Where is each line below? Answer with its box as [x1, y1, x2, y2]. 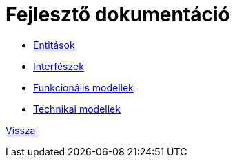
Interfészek [33, 60, 84, 72]
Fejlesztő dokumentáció [6, 3, 230, 26]
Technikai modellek [33, 102, 121, 115]
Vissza [6, 124, 36, 136]
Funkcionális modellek [33, 81, 134, 94]
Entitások [33, 39, 75, 51]
